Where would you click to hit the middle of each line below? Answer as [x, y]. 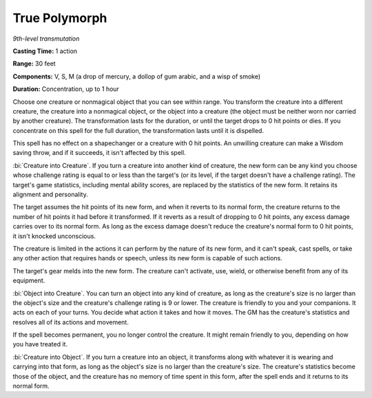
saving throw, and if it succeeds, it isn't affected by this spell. [99, 153]
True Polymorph [60, 18]
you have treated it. [40, 344]
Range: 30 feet [34, 64]
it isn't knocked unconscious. [54, 236]
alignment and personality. [51, 195]
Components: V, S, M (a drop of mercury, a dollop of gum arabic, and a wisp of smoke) [137, 76]
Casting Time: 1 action [45, 51]
